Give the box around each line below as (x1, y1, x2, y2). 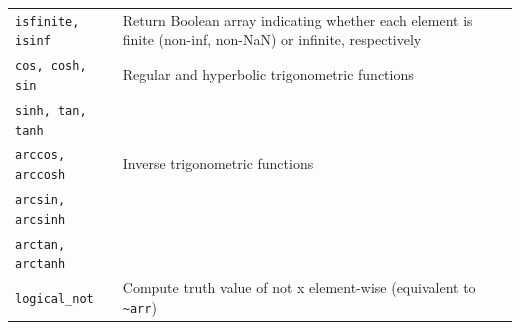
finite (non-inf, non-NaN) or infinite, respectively (122, 29, 422, 50)
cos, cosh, (15, 59, 87, 74)
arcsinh (15, 212, 66, 227)
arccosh (15, 168, 66, 183)
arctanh (15, 257, 66, 272)
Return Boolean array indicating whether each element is (122, 9, 473, 30)
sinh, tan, (15, 103, 87, 118)
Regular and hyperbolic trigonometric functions (122, 64, 414, 85)
